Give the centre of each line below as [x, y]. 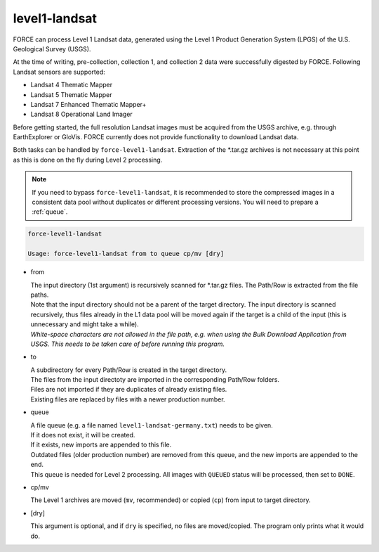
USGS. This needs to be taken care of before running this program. [127, 344]
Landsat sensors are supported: [59, 72]
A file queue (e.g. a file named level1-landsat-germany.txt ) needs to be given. [152, 425]
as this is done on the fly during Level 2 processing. [88, 160]
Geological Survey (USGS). [52, 49]
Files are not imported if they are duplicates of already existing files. [129, 390]
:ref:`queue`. [50, 212]
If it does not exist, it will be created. [83, 435]
